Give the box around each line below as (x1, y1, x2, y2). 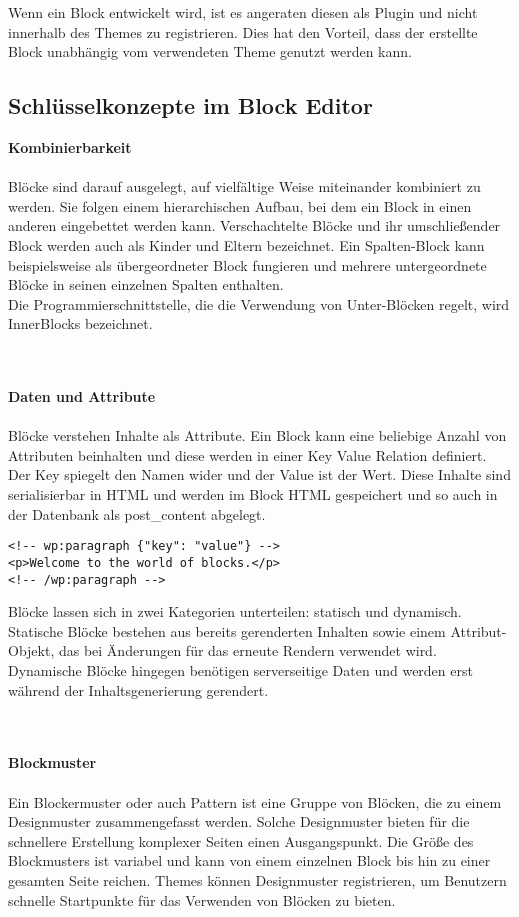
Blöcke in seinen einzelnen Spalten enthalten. (8, 274, 284, 295)
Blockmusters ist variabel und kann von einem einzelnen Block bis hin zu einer (8, 850, 491, 871)
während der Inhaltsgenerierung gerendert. (8, 679, 269, 700)
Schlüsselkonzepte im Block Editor (8, 90, 373, 121)
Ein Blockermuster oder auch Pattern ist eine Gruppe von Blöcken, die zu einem (8, 791, 502, 812)
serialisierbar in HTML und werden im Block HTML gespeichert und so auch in (8, 484, 498, 505)
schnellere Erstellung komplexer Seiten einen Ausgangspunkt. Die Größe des (8, 830, 474, 851)
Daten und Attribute (8, 386, 156, 407)
